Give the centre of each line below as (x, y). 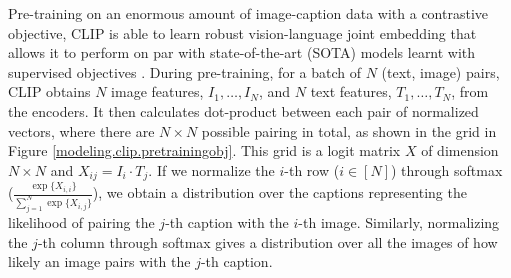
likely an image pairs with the (99, 261)
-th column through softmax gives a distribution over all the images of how (267, 241)
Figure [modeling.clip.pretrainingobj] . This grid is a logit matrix (204, 150)
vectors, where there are (81, 130)
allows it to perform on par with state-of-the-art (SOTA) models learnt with (242, 52)
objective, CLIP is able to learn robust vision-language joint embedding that (242, 32)
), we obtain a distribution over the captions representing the (279, 192)
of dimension (460, 150)
